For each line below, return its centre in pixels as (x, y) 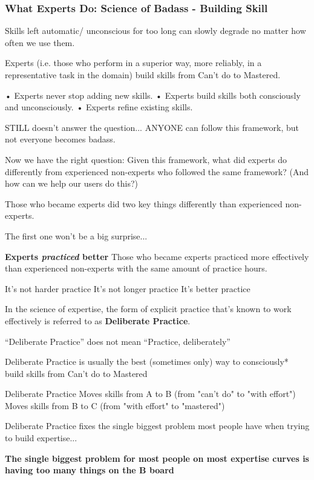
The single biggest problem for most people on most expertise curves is (157, 458)
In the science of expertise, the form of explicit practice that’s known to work (148, 309)
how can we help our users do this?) (72, 183)
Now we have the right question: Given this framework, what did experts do (146, 159)
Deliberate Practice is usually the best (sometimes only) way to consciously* (147, 362)
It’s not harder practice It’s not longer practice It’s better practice (128, 288)
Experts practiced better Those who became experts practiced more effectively (157, 256)
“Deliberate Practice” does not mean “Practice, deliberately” (118, 341)
